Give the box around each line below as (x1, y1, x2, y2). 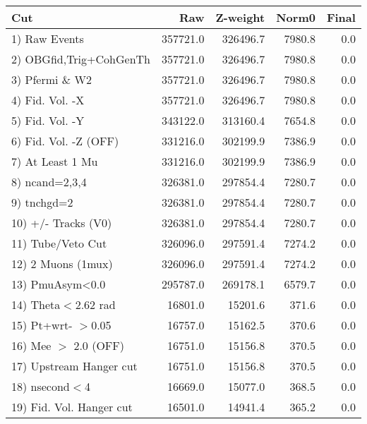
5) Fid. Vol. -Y (11, 112, 85, 128)
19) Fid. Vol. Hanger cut (11, 399, 133, 415)
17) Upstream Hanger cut (11, 358, 138, 374)
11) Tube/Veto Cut (11, 235, 107, 251)
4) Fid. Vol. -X (11, 92, 85, 108)
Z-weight (215, 9, 265, 25)
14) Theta (11, 296, 61, 313)
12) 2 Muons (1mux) (11, 255, 113, 272)
